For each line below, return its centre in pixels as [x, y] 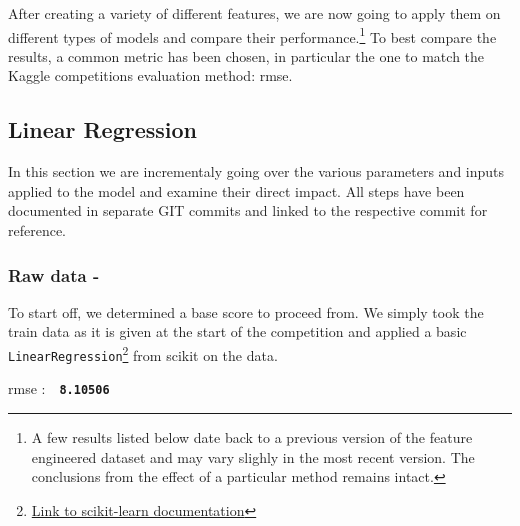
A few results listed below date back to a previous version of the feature [252, 436]
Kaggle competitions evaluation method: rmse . [150, 75]
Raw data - [54, 274]
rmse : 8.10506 [59, 388]
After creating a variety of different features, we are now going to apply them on [254, 13]
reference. [37, 230]
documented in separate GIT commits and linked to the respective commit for [248, 210]
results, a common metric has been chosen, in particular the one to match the [246, 55]
